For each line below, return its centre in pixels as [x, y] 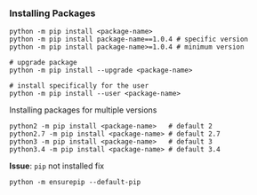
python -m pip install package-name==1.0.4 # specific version [129, 39]
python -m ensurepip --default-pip [75, 183]
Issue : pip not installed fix [57, 166]
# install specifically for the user [79, 86]
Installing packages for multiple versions [83, 110]
